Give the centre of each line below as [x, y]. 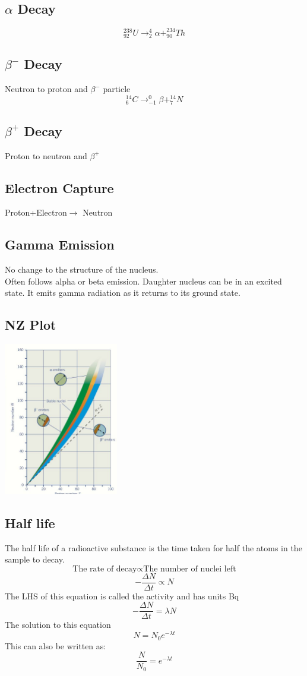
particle [117, 89]
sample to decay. [35, 559]
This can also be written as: [56, 645]
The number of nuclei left [190, 569]
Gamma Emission [60, 244]
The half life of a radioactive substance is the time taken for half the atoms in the [153, 547]
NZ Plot [31, 325]
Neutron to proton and [46, 89]
